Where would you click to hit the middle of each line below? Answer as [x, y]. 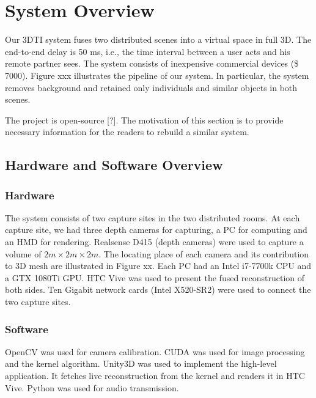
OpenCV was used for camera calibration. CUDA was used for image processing [155, 351]
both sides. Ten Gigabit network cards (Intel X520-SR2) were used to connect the [158, 289]
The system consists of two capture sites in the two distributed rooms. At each [152, 217]
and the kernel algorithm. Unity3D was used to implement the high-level [141, 363]
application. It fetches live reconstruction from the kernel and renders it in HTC [155, 376]
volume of [23, 253]
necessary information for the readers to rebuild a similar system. [127, 132]
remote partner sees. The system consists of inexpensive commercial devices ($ [152, 63]
